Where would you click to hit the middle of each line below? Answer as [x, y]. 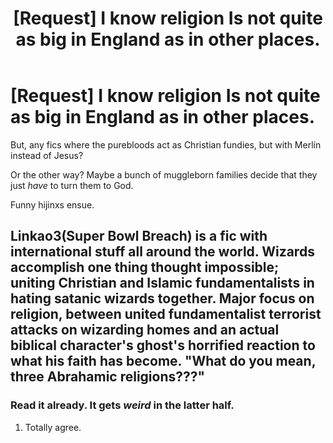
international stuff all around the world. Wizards [162, 252]
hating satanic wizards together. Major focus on [162, 298]
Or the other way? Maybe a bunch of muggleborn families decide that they [164, 174]
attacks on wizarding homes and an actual [145, 330]
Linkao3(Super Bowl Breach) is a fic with [139, 236]
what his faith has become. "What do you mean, [163, 361]
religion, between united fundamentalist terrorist [166, 314]
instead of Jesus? [47, 155]
